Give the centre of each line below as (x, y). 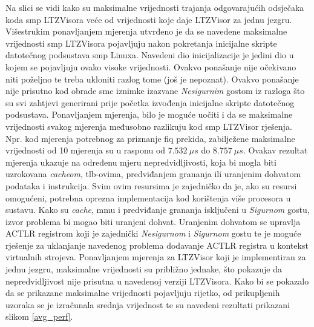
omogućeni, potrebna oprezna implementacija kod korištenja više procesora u (148, 197)
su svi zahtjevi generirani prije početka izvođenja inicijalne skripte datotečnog (150, 102)
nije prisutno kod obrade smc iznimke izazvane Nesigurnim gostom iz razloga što (155, 91)
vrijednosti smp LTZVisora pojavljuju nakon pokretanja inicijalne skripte (141, 43)
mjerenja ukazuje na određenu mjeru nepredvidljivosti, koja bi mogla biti (141, 162)
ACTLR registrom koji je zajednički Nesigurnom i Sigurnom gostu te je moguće (153, 233)
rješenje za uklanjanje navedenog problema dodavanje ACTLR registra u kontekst (157, 245)
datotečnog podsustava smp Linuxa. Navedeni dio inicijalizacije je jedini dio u (150, 55)
